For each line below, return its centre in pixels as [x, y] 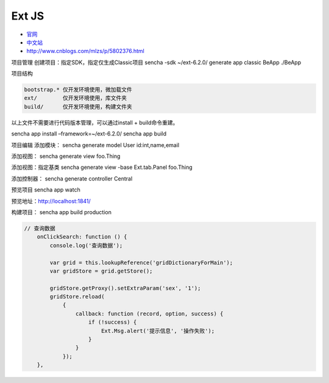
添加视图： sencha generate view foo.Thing [66, 156]
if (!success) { [113, 322]
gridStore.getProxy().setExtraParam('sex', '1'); [125, 288]
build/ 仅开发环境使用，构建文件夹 [78, 106]
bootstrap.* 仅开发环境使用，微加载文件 [78, 90]
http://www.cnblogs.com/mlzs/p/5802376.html [85, 51]
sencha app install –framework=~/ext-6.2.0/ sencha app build [89, 134]
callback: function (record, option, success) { [149, 313]
